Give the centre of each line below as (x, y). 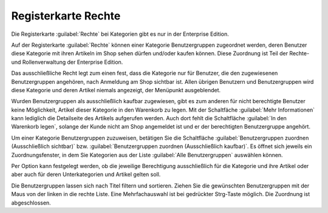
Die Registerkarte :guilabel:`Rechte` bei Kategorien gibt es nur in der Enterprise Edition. (120, 34)
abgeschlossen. (31, 203)
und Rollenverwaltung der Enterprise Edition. (67, 62)
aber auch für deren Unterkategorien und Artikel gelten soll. (86, 174)
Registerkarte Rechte (66, 16)
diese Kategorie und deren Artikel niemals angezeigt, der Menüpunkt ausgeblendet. (116, 90)
